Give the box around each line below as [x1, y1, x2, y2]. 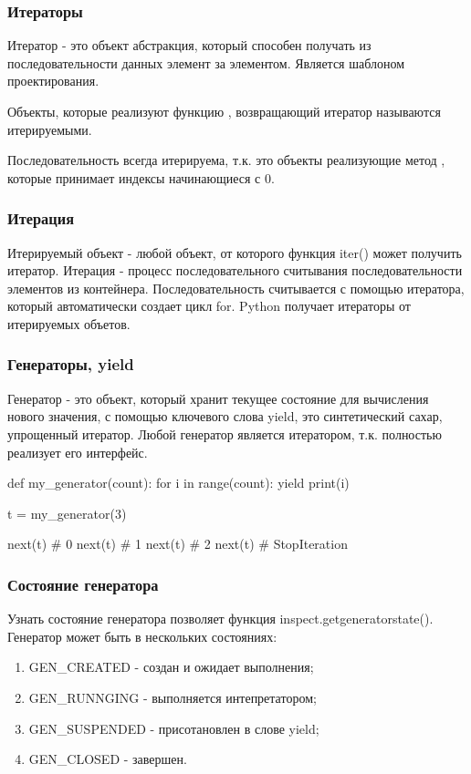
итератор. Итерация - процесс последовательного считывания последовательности [7, 261, 463, 280]
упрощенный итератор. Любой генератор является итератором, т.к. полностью [7, 424, 442, 443]
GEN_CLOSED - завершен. [28, 749, 187, 769]
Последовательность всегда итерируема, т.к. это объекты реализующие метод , [7, 150, 445, 170]
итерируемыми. [7, 119, 92, 139]
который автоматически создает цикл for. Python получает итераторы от [7, 296, 411, 315]
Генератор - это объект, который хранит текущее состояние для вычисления [7, 388, 429, 408]
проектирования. [7, 71, 99, 90]
